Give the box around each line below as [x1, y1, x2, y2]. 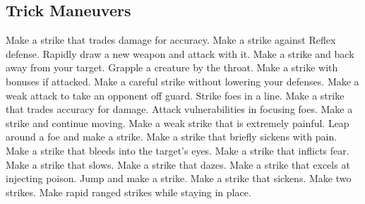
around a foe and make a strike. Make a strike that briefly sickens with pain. [6, 129, 337, 144]
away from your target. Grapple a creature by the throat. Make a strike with [6, 60, 338, 75]
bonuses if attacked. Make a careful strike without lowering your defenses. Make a [6, 73, 359, 88]
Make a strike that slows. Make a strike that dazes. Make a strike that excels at [6, 157, 350, 172]
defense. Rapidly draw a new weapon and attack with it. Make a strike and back [6, 46, 354, 61]
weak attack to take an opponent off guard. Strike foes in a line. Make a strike [6, 88, 345, 102]
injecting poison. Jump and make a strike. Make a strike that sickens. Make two [6, 171, 352, 186]
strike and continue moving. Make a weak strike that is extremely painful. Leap [6, 115, 349, 130]
